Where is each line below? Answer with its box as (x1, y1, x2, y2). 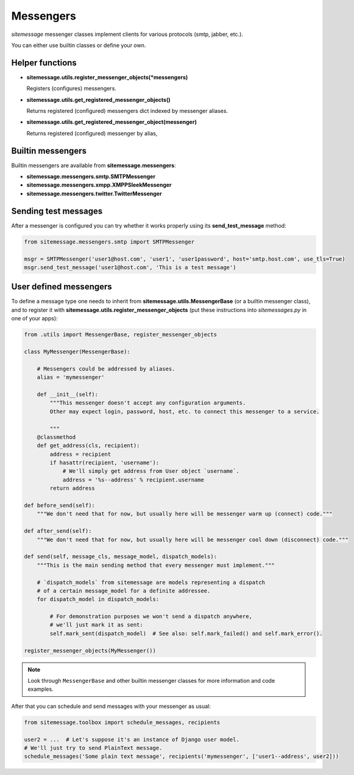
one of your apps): (11, 315, 58, 322)
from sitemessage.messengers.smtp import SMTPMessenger (24, 238, 195, 245)
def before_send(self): (24, 502, 96, 509)
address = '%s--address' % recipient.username (62, 476, 204, 483)
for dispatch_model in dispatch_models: (37, 596, 160, 603)
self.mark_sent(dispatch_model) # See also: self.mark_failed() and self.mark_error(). (49, 630, 323, 637)
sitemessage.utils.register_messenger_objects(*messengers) (26, 73, 188, 81)
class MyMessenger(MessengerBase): (24, 348, 130, 355)
